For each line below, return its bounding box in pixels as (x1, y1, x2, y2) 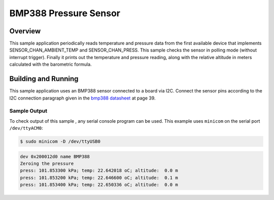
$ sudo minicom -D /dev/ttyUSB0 (20, 139, 101, 144)
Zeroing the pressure (20, 161, 74, 167)
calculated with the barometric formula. (9, 61, 92, 68)
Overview (9, 27, 41, 35)
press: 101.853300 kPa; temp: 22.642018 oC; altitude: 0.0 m (20, 168, 178, 174)
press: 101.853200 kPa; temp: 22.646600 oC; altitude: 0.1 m (20, 175, 178, 180)
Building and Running (9, 75, 79, 83)
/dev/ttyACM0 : (9, 125, 43, 131)
